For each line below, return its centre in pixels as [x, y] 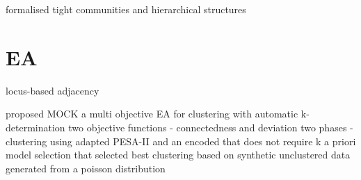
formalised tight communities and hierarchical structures [126, 9]
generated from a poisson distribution [86, 168]
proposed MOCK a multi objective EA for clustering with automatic [152, 114]
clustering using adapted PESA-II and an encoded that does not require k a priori [181, 141]
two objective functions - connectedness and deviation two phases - [211, 127]
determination [35, 127]
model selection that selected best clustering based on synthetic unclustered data [178, 155]
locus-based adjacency [53, 90]
